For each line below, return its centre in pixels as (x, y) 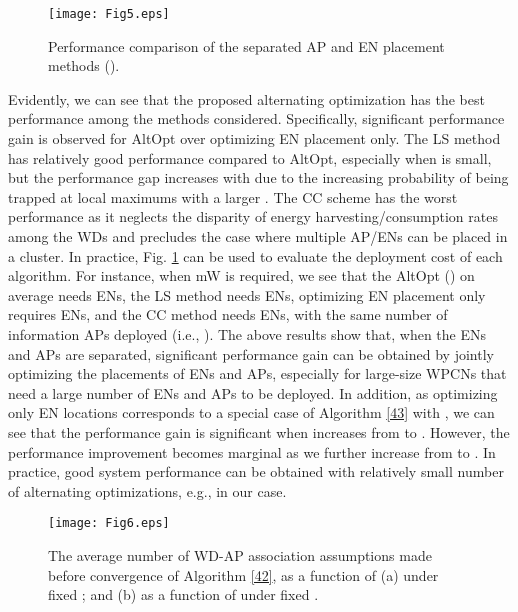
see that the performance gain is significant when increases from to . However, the (259, 431)
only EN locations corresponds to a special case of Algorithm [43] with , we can (251, 412)
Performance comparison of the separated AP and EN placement (246, 45)
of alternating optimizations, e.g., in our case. (147, 490)
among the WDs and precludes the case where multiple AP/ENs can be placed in (258, 236)
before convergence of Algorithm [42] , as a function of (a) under (243, 574)
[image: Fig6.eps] (109, 523)
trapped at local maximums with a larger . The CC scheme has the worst (233, 196)
